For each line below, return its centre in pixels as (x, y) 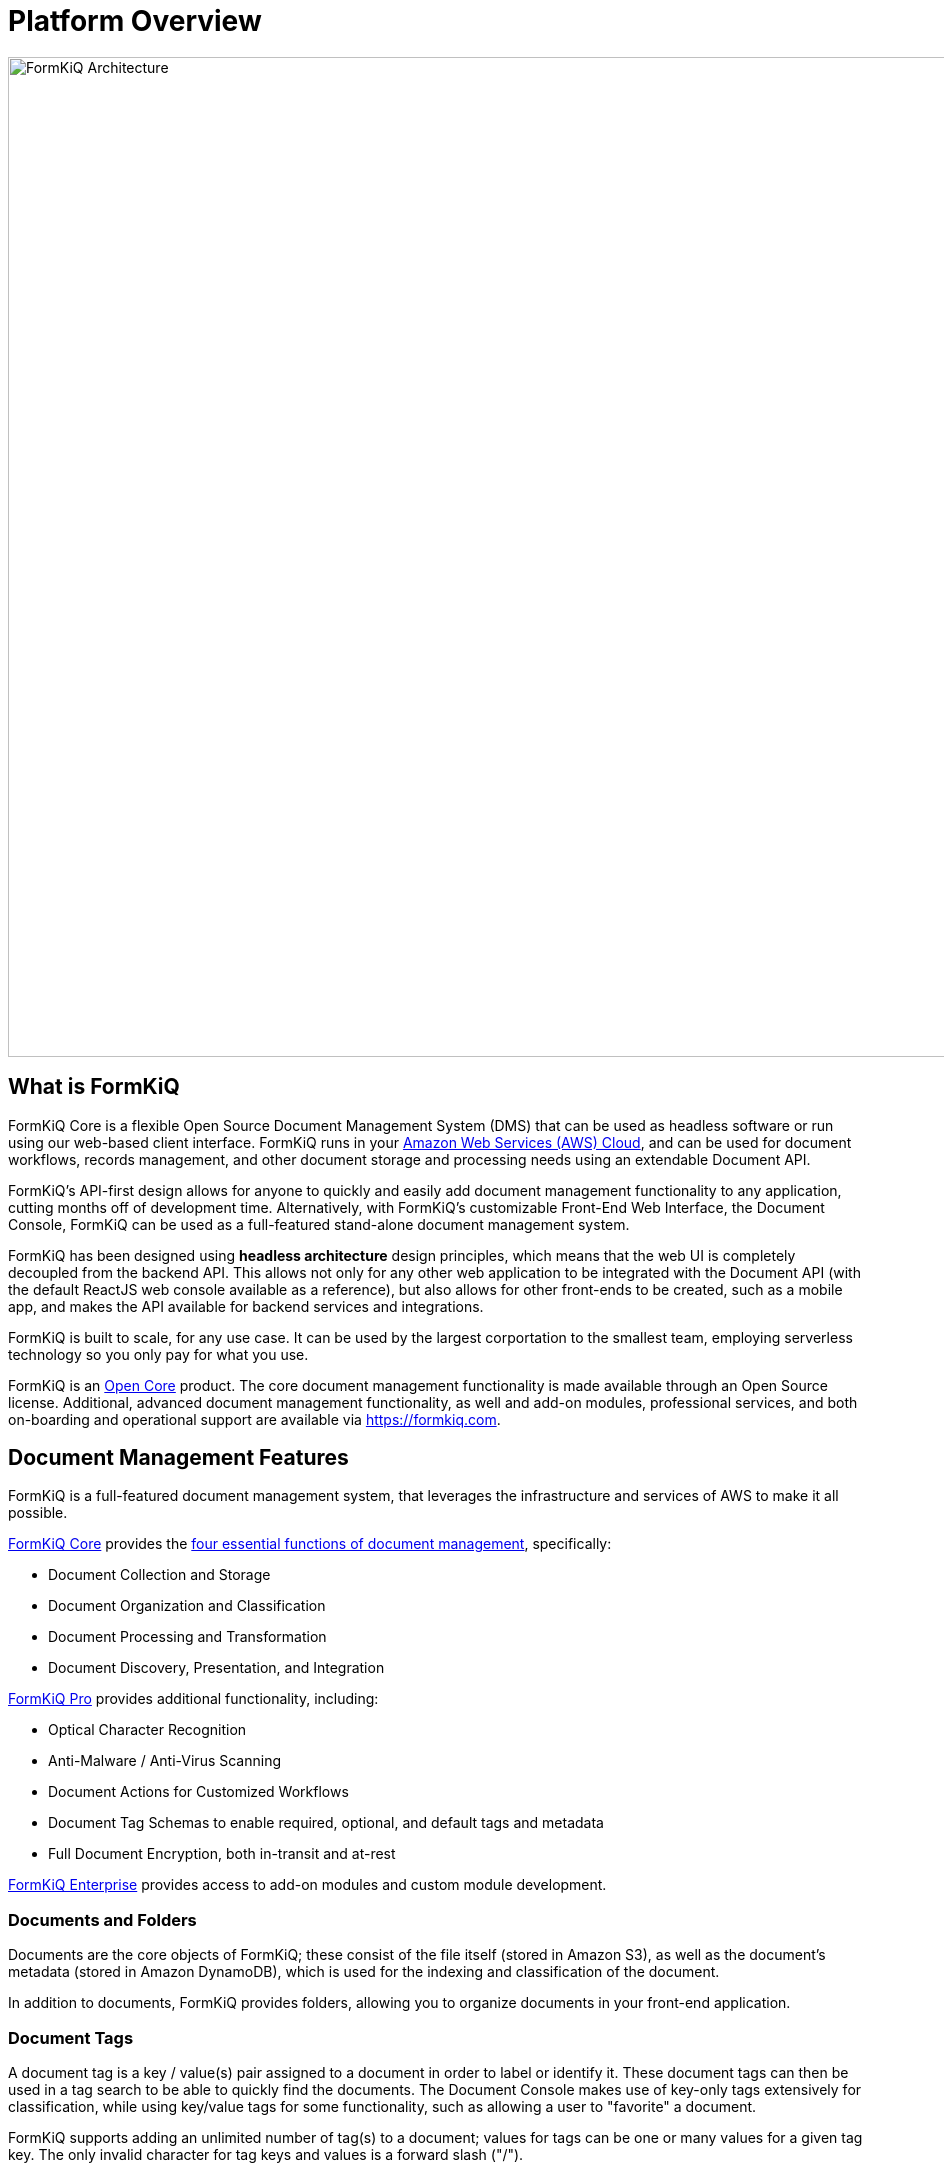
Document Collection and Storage (159, 1575)
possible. (38, 1513)
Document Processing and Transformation (187, 1637)
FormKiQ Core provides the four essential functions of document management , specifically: (310, 1544)
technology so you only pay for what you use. (158, 1354)
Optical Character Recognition (147, 1730)
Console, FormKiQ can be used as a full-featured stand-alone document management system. (319, 1224)
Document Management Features (178, 1458)
